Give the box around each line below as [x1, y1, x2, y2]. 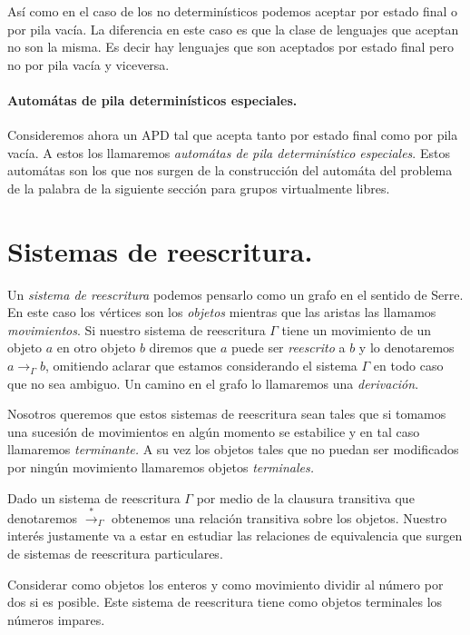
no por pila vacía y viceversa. [7, 55, 170, 74]
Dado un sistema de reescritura [7, 488, 181, 507]
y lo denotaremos [358, 338, 455, 357]
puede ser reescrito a [230, 338, 346, 357]
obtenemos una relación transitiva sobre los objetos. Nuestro [111, 508, 447, 527]
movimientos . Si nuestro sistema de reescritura [7, 320, 266, 339]
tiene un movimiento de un [281, 320, 432, 339]
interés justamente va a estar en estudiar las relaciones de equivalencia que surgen [7, 526, 463, 545]
